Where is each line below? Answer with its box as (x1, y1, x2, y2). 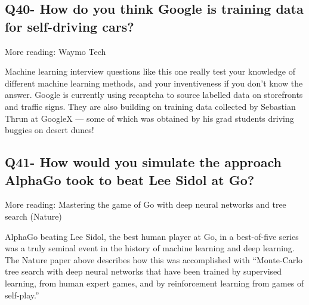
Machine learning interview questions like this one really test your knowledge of (5, 65, 295, 78)
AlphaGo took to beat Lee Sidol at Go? (5, 170, 255, 189)
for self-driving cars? (5, 17, 134, 35)
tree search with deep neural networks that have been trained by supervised (5, 265, 282, 278)
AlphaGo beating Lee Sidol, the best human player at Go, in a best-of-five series (5, 230, 299, 242)
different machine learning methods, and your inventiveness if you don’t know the (5, 76, 303, 89)
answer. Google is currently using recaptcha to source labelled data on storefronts (5, 88, 303, 101)
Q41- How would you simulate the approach (5, 153, 282, 171)
